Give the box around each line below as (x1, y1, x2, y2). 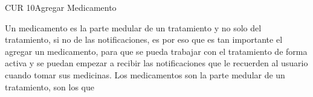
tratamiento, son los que (5, 80, 94, 93)
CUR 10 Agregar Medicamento (5, 1, 117, 13)
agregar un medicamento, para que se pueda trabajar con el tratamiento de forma (5, 45, 308, 57)
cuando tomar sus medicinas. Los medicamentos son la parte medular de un (5, 68, 285, 81)
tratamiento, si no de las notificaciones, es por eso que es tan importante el (5, 33, 283, 46)
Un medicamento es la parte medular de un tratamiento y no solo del (5, 21, 262, 34)
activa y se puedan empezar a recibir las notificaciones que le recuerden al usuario (5, 57, 308, 69)
